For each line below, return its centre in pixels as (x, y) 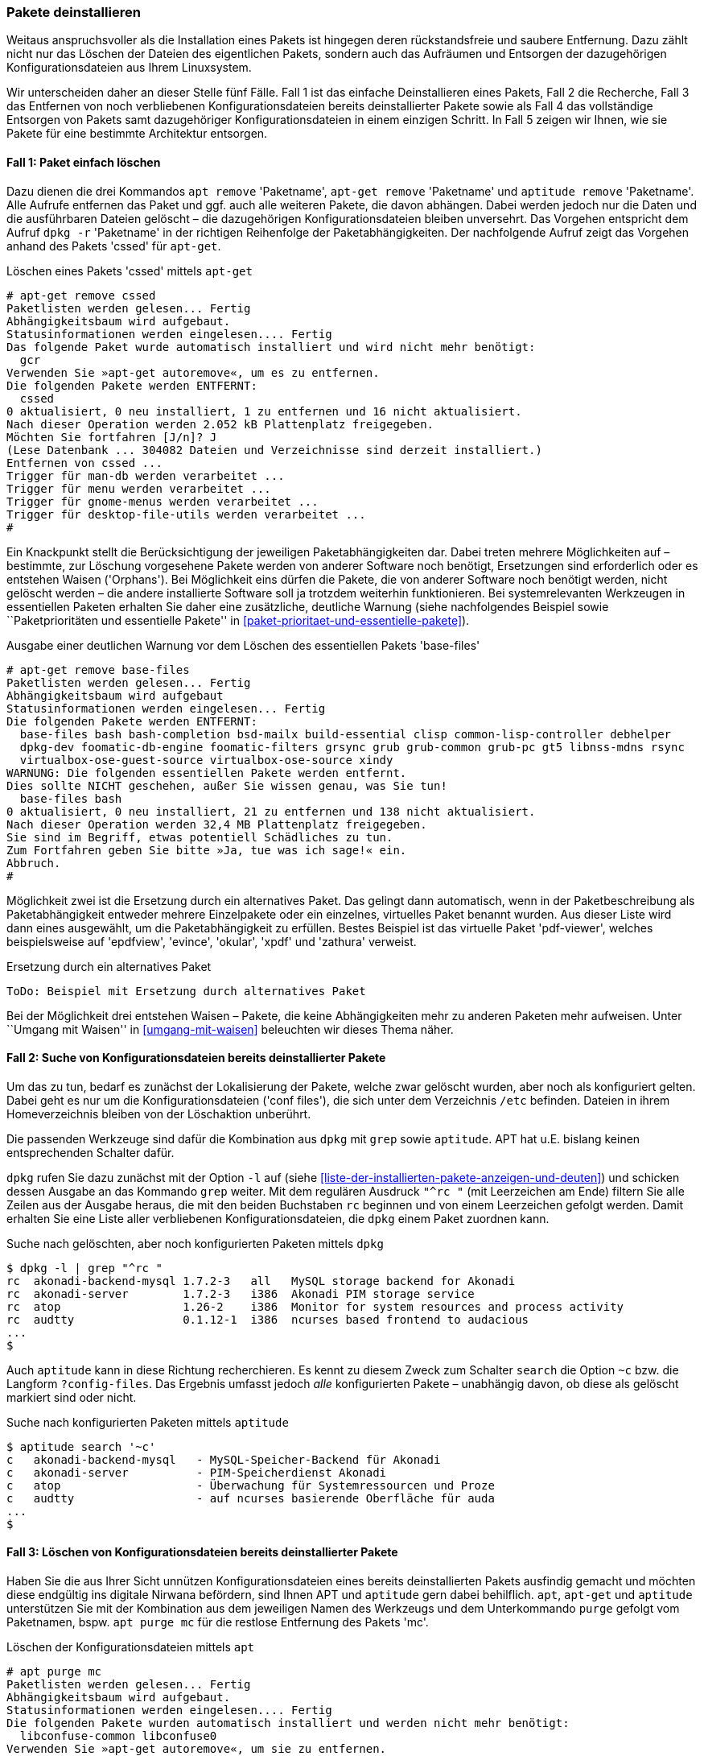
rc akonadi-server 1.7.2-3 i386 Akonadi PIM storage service (241, 1293)
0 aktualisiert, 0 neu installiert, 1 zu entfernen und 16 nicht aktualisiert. (264, 411)
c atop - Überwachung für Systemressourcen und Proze (251, 1485)
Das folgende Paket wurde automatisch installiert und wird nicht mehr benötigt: (271, 347)
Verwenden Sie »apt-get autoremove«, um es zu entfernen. (193, 372)
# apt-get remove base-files (98, 669)
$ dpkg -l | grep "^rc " (84, 1268)
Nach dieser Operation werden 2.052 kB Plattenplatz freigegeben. (220, 424)
